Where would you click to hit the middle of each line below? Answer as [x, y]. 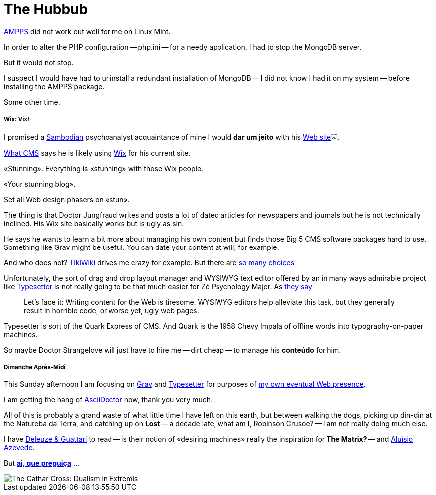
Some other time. [32, 102]
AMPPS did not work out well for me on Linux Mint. [87, 31]
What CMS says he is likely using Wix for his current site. [97, 153]
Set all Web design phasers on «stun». [67, 199]
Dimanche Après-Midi [35, 367]
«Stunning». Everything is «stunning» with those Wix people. [104, 168]
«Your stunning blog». [40, 184]
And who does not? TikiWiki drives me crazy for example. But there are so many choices [149, 262]
